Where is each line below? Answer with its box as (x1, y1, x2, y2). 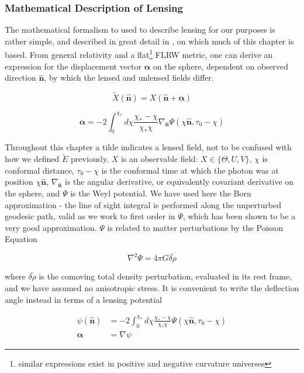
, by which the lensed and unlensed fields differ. (44, 71, 214, 84)
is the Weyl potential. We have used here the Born (70, 186, 251, 199)
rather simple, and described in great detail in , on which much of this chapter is (5, 34, 294, 47)
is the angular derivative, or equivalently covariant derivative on (65, 175, 294, 188)
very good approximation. (5, 221, 97, 233)
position (5, 175, 33, 188)
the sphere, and (5, 186, 60, 199)
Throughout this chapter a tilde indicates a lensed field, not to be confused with (5, 141, 292, 153)
